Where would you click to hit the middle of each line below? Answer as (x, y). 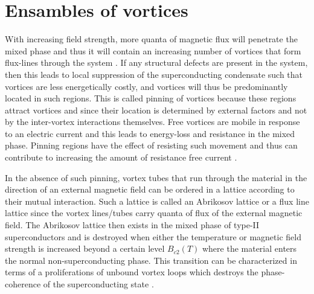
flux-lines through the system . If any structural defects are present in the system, (156, 62)
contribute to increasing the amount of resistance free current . (121, 157)
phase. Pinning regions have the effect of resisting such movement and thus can (151, 145)
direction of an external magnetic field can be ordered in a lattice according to (150, 189)
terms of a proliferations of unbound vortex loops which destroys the (132, 272)
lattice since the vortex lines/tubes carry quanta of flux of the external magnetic (154, 213)
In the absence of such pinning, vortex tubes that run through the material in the (156, 177)
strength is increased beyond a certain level (85, 248)
